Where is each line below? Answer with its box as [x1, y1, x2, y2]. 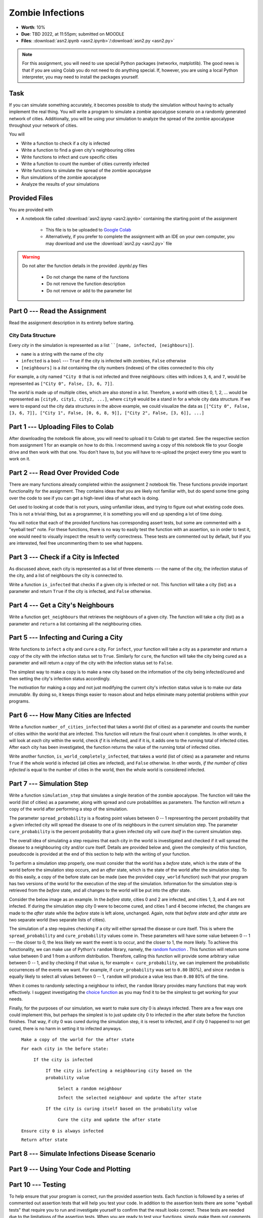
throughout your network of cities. [9, 122, 78, 128]
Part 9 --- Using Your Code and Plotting [9, 1165, 131, 1173]
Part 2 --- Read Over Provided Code [9, 468, 119, 477]
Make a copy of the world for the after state [21, 1037, 134, 1043]
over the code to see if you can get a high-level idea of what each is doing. [9, 495, 159, 501]
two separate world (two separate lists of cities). [9, 917, 106, 923]
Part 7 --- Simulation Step [9, 780, 89, 788]
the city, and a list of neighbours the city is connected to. [9, 572, 124, 578]
